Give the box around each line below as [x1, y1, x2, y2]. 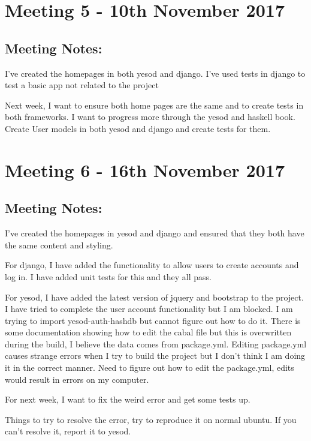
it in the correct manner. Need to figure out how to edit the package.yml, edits [5, 361, 294, 374]
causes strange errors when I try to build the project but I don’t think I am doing [5, 349, 306, 362]
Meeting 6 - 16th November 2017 [5, 157, 285, 182]
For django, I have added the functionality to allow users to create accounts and [5, 259, 299, 271]
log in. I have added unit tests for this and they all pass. [5, 270, 212, 283]
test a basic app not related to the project [5, 79, 159, 91]
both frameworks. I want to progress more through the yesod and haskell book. [5, 110, 295, 123]
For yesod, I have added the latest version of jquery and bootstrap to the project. [5, 290, 304, 303]
